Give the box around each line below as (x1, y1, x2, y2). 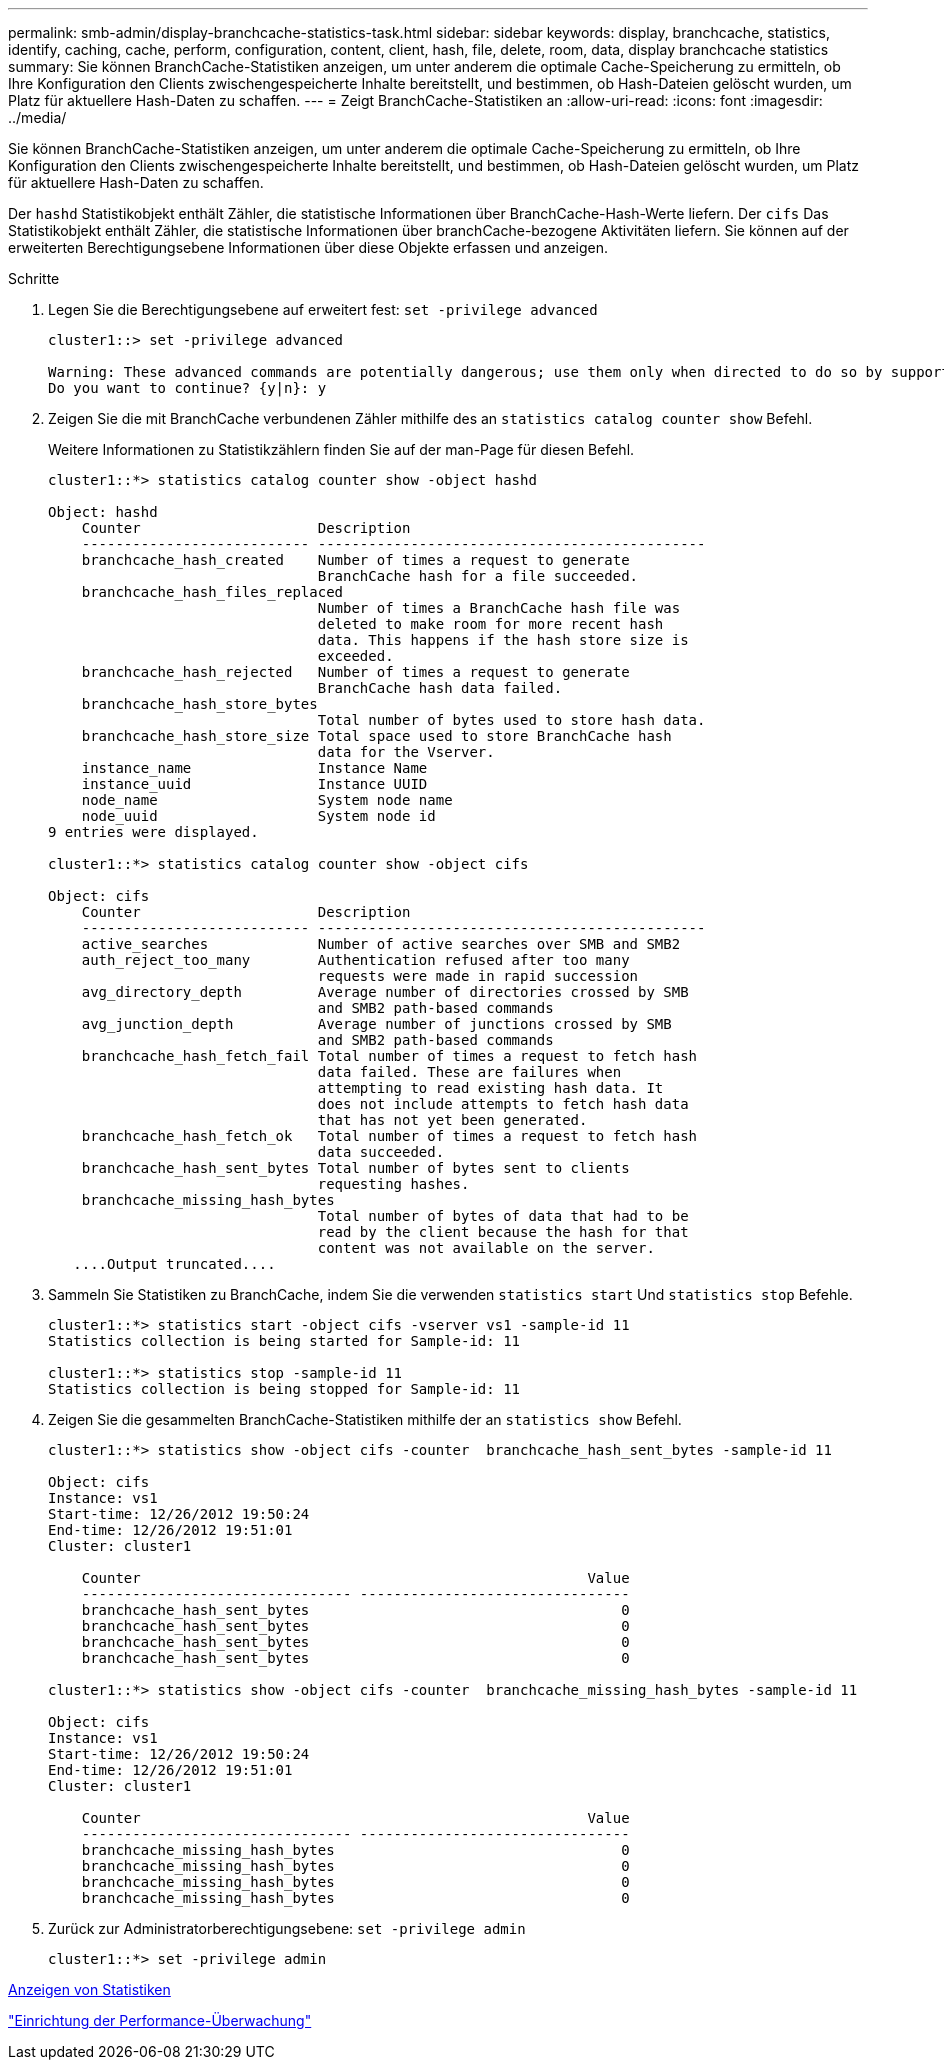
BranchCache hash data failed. (317, 680, 563, 696)
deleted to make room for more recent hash (317, 616, 664, 632)
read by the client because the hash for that (317, 1224, 689, 1240)
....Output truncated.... (73, 1256, 276, 1272)
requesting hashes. (317, 1176, 470, 1192)
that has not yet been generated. (317, 1112, 588, 1128)
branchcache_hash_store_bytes (81, 696, 318, 712)
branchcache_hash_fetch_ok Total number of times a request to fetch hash (81, 1128, 698, 1144)
